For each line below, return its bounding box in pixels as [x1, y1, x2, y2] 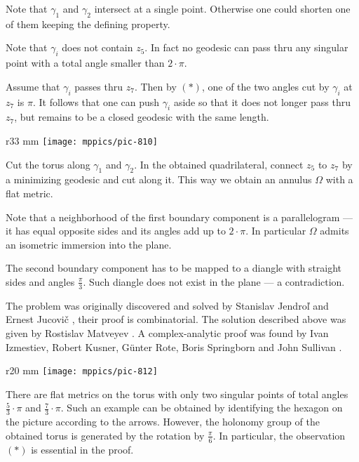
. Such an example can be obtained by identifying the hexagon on [60, 400, 343, 415]
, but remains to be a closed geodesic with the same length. [14, 110, 269, 124]
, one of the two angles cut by [201, 79, 330, 93]
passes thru [74, 79, 123, 93]
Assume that [6, 79, 60, 93]
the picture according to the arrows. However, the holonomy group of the [6, 414, 320, 429]
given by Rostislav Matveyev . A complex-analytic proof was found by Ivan [6, 326, 329, 340]
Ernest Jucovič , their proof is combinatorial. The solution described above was [6, 312, 346, 326]
